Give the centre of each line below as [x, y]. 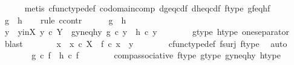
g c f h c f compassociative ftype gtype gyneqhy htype [156, 55]
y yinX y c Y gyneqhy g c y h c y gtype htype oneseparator [147, 32]
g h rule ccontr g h [65, 20]
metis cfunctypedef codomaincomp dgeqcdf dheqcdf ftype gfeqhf [147, 8]
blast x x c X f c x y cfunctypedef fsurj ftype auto [146, 43]
